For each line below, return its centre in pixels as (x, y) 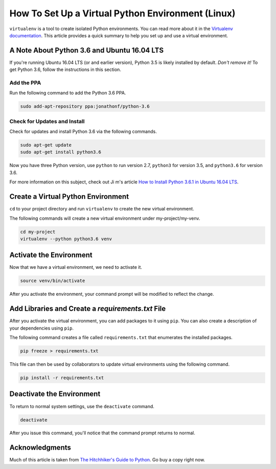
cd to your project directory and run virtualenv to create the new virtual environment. (102, 209)
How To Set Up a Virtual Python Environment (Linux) (122, 13)
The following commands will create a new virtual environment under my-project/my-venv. (105, 218)
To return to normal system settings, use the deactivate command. (82, 406)
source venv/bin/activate (53, 281)
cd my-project (38, 232)
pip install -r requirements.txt (62, 378)
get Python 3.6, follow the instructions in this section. (65, 69)
